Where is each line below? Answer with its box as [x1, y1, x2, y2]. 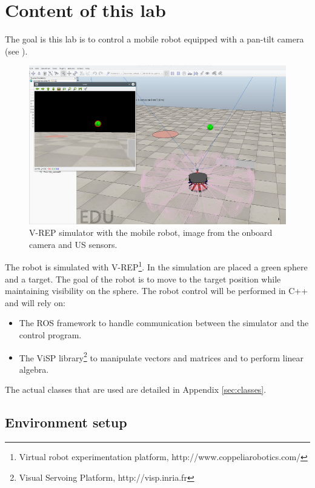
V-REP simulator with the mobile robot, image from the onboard [29, 226, 273, 239]
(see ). [5, 44, 28, 57]
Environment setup [5, 413, 127, 432]
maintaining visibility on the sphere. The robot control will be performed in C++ [5, 284, 308, 297]
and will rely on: [5, 296, 66, 309]
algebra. [19, 363, 49, 375]
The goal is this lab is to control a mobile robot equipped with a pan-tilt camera [5, 33, 304, 45]
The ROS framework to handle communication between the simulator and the [19, 316, 309, 329]
